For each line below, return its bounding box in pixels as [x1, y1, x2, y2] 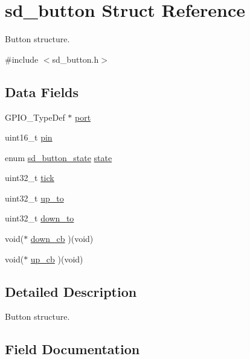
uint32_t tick [5, 171, 54, 184]
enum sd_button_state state [5, 151, 112, 164]
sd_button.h [52, 52, 99, 65]
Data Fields [5, 82, 79, 101]
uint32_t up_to [5, 191, 64, 204]
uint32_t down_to [5, 212, 74, 224]
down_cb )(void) [30, 232, 94, 245]
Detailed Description [5, 282, 137, 300]
